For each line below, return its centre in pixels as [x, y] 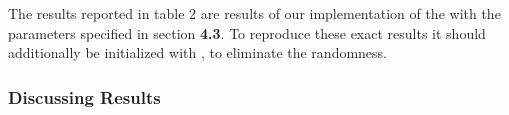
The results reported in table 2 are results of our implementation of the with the [254, 13]
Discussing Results [84, 96]
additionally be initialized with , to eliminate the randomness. [198, 52]
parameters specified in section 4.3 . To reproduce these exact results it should [247, 32]
